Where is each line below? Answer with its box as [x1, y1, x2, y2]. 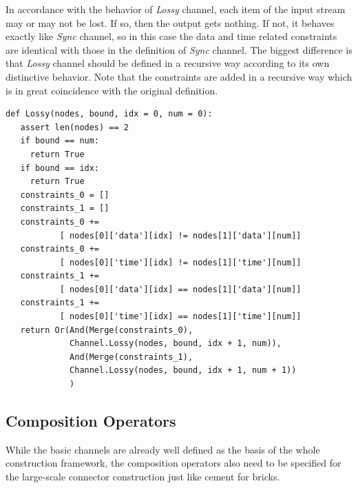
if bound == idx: [20, 163, 100, 173]
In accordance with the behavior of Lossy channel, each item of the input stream [6, 2, 346, 16]
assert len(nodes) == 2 [20, 122, 129, 132]
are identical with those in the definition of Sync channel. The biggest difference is [6, 42, 352, 57]
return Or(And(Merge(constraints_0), [20, 325, 193, 335]
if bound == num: [20, 136, 100, 146]
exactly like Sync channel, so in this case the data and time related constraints [6, 29, 337, 43]
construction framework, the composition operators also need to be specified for [6, 456, 341, 470]
